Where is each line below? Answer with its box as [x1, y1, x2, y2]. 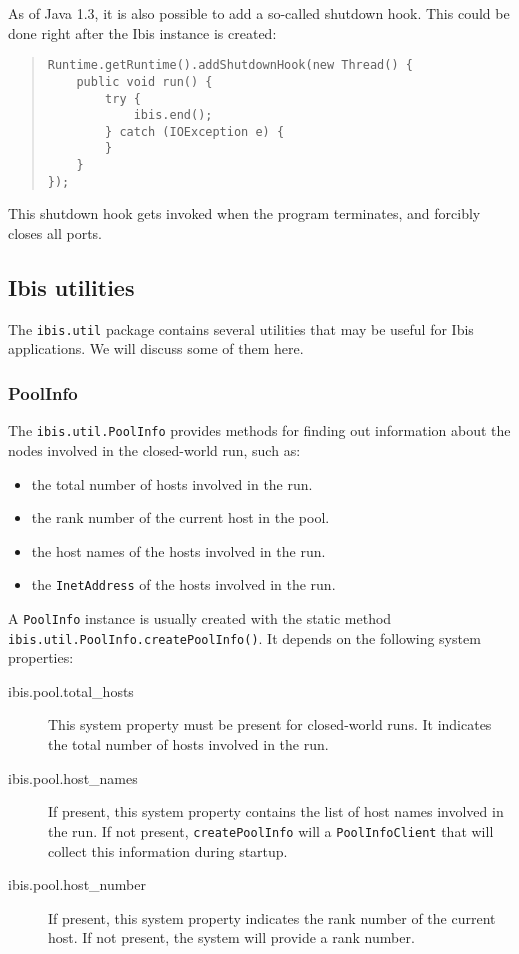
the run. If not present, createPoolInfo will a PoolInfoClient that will [48, 820, 494, 841]
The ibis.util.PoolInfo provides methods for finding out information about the [8, 420, 511, 441]
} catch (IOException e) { [105, 124, 285, 139]
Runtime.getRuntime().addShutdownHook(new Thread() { [47, 58, 413, 73]
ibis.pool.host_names [8, 767, 138, 788]
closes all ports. [8, 223, 102, 244]
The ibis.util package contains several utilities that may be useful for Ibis [8, 318, 474, 339]
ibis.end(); [133, 108, 213, 123]
